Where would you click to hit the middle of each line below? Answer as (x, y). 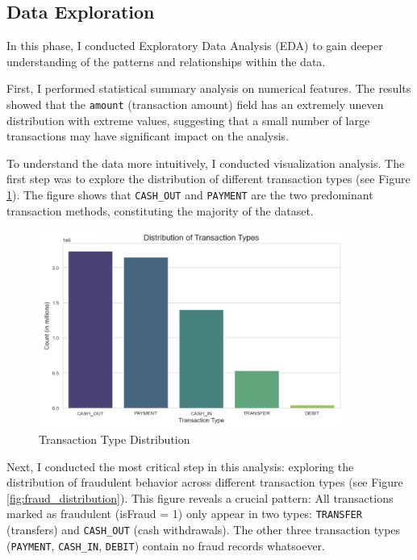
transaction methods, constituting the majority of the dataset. (160, 210)
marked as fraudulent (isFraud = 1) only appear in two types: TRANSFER (184, 514)
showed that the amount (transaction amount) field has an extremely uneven (195, 104)
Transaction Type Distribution (115, 439)
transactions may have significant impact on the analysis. (148, 136)
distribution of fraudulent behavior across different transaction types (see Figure (205, 482)
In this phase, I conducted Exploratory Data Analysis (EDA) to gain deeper (195, 46)
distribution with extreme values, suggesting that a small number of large (188, 120)
